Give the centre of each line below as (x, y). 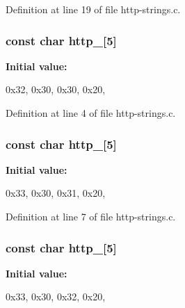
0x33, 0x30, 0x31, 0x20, (56, 193)
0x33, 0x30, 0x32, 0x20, (56, 297)
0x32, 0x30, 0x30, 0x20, (56, 89)
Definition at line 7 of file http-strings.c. (91, 216)
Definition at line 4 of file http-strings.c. (91, 113)
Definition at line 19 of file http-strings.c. (93, 9)
